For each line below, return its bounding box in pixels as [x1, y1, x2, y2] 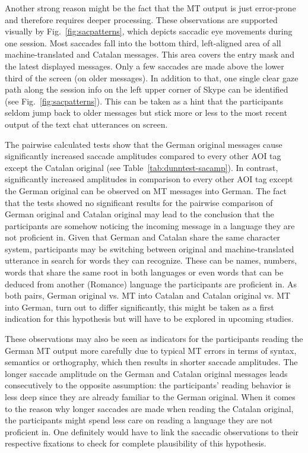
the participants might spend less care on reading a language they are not [5, 414, 273, 426]
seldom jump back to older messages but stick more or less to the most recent [5, 106, 287, 119]
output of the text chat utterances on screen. [5, 118, 168, 130]
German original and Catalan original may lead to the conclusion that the [5, 208, 274, 220]
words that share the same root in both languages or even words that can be [5, 266, 284, 278]
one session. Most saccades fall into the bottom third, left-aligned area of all [5, 36, 281, 49]
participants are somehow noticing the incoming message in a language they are [5, 219, 295, 232]
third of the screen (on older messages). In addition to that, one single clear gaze [5, 71, 299, 84]
